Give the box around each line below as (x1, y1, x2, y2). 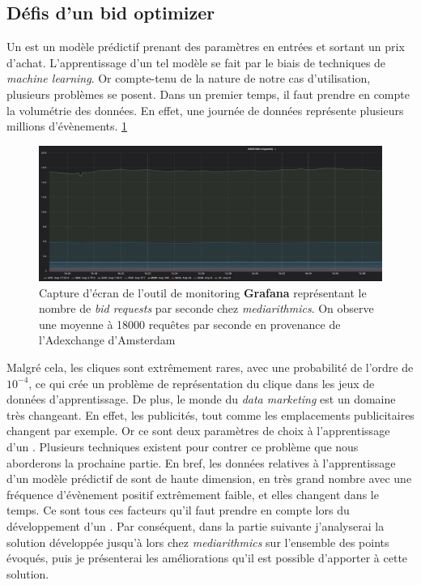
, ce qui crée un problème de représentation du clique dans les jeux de (28, 374, 375, 391)
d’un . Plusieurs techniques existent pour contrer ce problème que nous (6, 438, 359, 455)
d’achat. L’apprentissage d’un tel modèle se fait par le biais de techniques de (6, 53, 386, 70)
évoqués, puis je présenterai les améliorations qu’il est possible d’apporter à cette (6, 549, 408, 566)
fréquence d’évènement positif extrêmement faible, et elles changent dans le (6, 485, 379, 502)
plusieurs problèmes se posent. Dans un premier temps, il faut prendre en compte (6, 85, 410, 102)
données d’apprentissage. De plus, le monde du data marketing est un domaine (6, 391, 396, 408)
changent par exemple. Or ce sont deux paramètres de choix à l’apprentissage (6, 422, 390, 439)
